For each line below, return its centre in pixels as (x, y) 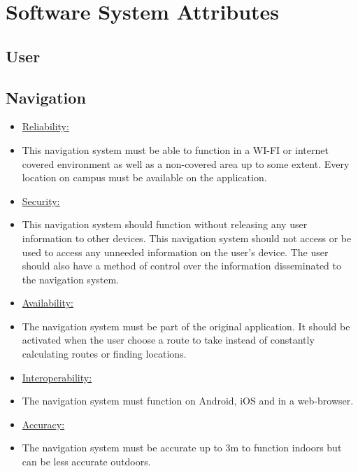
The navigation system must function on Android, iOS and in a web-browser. (188, 401)
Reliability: (45, 126)
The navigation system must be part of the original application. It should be (186, 326)
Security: (41, 201)
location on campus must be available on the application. (144, 177)
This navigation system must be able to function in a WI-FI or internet (175, 149)
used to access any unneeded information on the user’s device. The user (175, 252)
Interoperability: (57, 377)
